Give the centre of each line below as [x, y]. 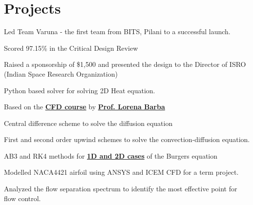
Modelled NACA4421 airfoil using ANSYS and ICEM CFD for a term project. [121, 172]
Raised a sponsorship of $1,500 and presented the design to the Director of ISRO [125, 64]
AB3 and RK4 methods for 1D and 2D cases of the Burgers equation [111, 155]
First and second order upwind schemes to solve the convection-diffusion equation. [127, 139]
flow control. [22, 198]
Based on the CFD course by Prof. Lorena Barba [84, 107]
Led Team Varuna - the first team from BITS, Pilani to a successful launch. [117, 31]
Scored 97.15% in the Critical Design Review [71, 48]
